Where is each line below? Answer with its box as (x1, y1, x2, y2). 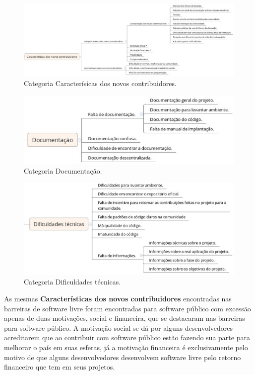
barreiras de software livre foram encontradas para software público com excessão (4, 303, 251, 313)
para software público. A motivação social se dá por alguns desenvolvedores (4, 322, 233, 333)
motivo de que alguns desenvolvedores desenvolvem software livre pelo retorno (4, 352, 241, 362)
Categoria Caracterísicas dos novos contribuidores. (24, 78, 177, 88)
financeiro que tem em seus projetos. (4, 362, 115, 372)
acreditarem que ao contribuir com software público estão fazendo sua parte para (4, 332, 250, 343)
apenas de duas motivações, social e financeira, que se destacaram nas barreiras (4, 313, 245, 323)
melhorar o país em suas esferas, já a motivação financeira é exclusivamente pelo (4, 342, 248, 352)
